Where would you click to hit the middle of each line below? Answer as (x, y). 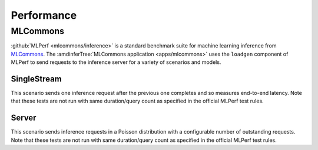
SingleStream (36, 79)
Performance (44, 15)
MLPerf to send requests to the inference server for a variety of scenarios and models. (116, 62)
